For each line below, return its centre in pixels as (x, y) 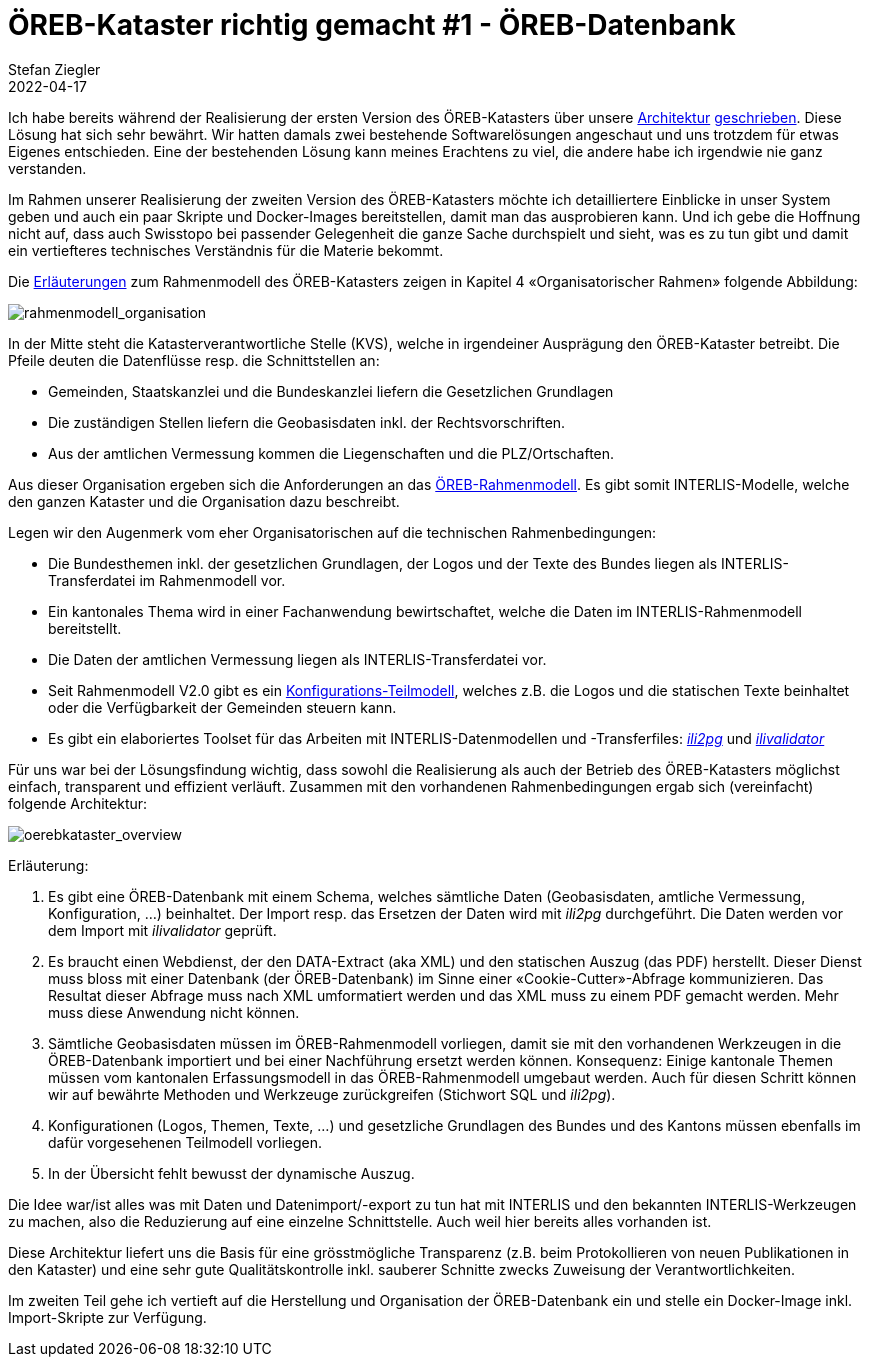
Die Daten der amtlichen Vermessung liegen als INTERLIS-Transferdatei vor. (297, 659)
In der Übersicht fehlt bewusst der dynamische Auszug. (231, 1173)
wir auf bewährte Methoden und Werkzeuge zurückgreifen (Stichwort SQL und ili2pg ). (332, 1094)
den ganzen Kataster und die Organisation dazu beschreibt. (204, 501)
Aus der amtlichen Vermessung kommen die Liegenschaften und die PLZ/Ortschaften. (331, 453)
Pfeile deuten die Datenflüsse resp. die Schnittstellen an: (194, 360)
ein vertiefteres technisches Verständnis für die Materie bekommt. (226, 250)
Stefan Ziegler (54, 69)
